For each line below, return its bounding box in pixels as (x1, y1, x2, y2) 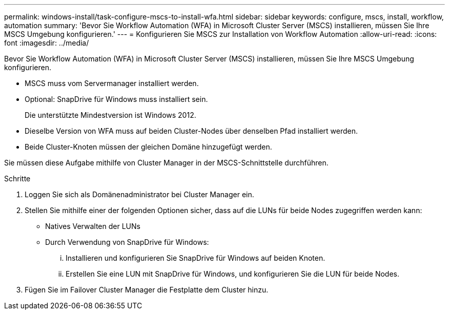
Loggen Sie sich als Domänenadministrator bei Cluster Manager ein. (25, 190, 254, 199)
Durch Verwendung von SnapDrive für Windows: (45, 238, 209, 246)
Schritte (4, 174, 31, 183)
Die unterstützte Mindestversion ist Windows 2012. (25, 111, 196, 119)
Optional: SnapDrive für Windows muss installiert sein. (25, 95, 208, 103)
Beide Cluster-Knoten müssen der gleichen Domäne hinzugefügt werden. (25, 142, 272, 151)
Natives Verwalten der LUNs (45, 222, 140, 231)
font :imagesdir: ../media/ (4, 38, 89, 47)
